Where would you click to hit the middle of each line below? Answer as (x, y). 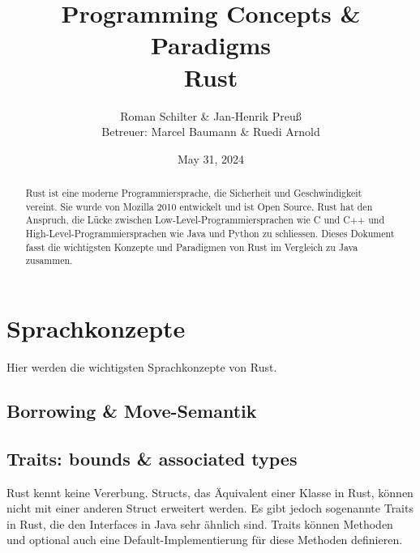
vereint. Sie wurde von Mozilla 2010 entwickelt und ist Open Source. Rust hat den (199, 206)
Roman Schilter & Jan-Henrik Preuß (211, 115)
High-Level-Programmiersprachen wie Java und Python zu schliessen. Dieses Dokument (210, 234)
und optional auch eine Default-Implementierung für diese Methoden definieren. (205, 540)
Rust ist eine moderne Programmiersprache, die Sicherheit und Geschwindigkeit (194, 193)
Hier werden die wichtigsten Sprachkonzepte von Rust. (142, 366)
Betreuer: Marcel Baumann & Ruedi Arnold (211, 132)
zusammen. (49, 260)
